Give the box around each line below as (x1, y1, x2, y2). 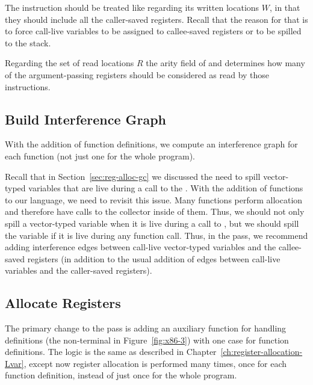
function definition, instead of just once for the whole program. (5, 369, 237, 381)
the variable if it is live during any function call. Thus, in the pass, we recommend (5, 229, 308, 241)
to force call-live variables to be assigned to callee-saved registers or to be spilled (5, 25, 302, 37)
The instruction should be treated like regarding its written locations (5, 1, 259, 13)
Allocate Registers (5, 294, 121, 312)
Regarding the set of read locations (5, 57, 134, 69)
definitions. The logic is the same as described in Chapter (5, 345, 217, 358)
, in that (269, 1, 300, 13)
